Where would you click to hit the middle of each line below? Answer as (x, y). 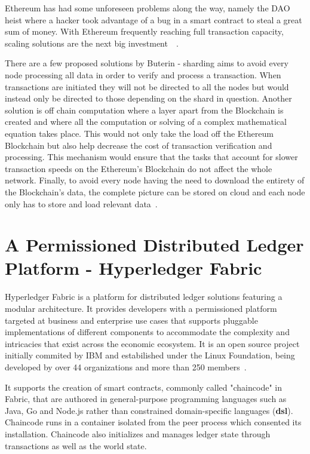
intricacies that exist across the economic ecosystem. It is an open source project (152, 343)
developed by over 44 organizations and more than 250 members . (126, 366)
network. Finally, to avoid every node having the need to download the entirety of (155, 180)
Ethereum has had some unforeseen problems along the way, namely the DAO (148, 8)
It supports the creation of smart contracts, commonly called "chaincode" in (143, 387)
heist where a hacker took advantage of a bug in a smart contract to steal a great (154, 19)
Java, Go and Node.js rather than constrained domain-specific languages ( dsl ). (149, 410)
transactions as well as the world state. (76, 445)
